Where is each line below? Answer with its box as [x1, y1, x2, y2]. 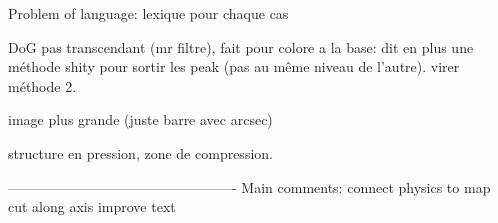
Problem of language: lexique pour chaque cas [8, 3, 289, 23]
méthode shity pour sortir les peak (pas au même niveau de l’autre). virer [8, 56, 460, 77]
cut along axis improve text [8, 196, 176, 217]
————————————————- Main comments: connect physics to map [8, 176, 491, 197]
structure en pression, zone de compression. [8, 142, 273, 163]
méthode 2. [8, 75, 77, 96]
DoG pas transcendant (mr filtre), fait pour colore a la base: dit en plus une [8, 36, 474, 57]
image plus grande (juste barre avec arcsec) [8, 109, 273, 130]
